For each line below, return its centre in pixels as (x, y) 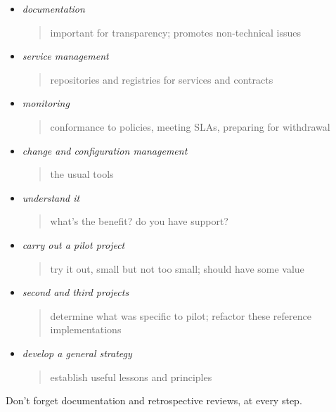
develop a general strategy (77, 353)
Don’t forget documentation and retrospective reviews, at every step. (154, 400)
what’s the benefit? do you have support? (139, 221)
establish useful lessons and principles (131, 376)
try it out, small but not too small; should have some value (177, 268)
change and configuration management (105, 150)
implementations (86, 329)
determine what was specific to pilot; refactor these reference (181, 315)
